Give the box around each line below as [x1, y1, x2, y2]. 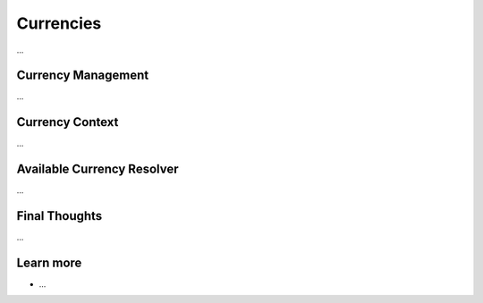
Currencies [16, 13, 102, 33]
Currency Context [16, 114, 119, 130]
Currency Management [16, 68, 149, 83]
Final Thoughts [16, 208, 103, 223]
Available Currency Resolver [16, 162, 179, 177]
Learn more [16, 255, 82, 270]
